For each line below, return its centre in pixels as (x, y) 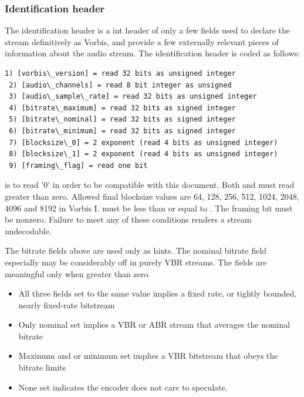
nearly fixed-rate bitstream (67, 305)
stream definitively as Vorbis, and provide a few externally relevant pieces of (142, 41)
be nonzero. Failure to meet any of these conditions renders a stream (128, 219)
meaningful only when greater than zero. (78, 273)
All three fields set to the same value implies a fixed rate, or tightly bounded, (158, 293)
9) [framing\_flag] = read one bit (78, 165)
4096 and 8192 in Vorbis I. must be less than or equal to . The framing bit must (149, 208)
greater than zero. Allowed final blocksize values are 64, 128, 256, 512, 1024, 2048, (152, 196)
